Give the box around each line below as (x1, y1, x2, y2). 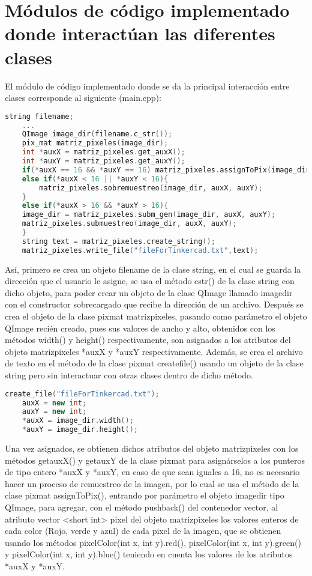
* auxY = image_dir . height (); (22, 425, 138, 434)
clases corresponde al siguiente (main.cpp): (5, 91, 161, 104)
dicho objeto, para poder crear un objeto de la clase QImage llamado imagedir (5, 286, 293, 299)
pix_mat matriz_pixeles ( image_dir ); (22, 139, 169, 148)
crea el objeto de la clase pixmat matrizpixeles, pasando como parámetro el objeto (5, 310, 307, 323)
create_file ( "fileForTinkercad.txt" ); (5, 389, 160, 398)
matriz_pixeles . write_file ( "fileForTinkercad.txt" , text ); (22, 246, 259, 255)
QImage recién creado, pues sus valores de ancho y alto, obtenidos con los (5, 321, 275, 334)
